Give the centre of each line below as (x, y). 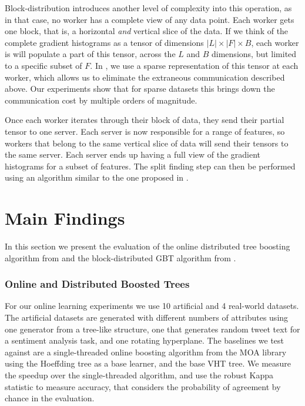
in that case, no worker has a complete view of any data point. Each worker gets (150, 19)
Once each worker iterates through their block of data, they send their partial (145, 120)
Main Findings (65, 218)
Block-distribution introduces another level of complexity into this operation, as (148, 8)
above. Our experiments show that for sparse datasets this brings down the (140, 89)
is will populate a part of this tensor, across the (90, 54)
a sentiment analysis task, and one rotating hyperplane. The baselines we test (145, 340)
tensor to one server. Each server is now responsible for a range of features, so (145, 131)
